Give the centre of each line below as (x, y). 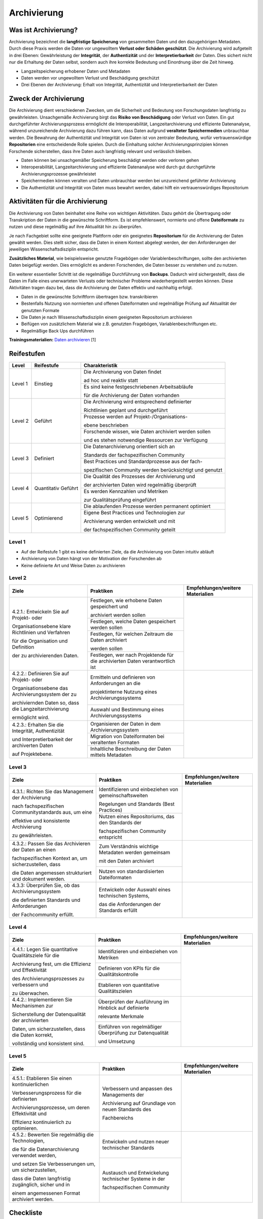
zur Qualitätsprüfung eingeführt (120, 500)
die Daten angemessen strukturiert (52, 873)
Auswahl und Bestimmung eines (127, 709)
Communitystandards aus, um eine (52, 812)
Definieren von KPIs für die (129, 968)
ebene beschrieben (106, 425)
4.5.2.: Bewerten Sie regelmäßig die (53, 1135)
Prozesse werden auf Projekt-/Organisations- (136, 417)
